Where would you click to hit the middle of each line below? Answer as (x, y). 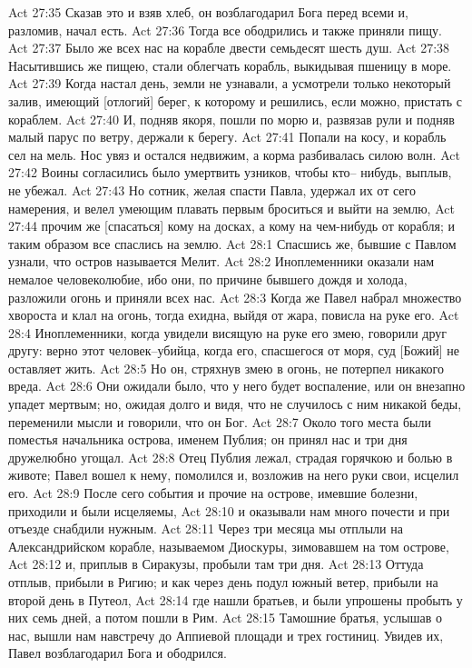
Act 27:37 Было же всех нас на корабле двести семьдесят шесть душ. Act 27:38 (229, 48)
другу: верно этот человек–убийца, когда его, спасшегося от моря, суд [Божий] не (234, 350)
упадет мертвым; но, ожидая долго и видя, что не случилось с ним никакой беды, (235, 404)
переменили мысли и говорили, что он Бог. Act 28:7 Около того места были (220, 421)
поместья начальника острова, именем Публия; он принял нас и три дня (208, 439)
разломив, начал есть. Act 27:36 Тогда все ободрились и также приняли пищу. (225, 30)
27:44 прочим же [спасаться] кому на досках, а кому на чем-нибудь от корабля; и (231, 226)
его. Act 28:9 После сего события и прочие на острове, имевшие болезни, (213, 493)
